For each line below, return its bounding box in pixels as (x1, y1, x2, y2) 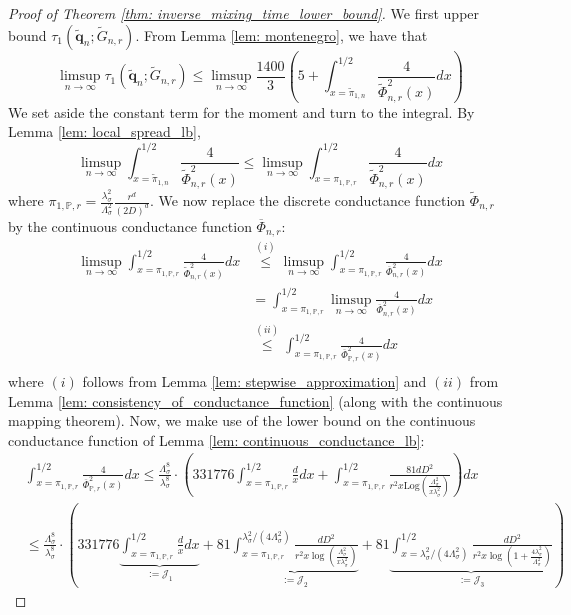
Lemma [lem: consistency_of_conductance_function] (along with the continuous (8, 390, 503, 411)
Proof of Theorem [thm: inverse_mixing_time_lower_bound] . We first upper (8, 3, 480, 23)
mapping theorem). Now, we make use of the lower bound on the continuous (8, 410, 476, 431)
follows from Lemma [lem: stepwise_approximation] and (82, 370, 427, 391)
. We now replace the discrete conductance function (149, 190, 466, 210)
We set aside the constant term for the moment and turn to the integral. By (8, 101, 475, 122)
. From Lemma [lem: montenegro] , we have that (135, 24, 428, 45)
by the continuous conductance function (8, 215, 252, 236)
